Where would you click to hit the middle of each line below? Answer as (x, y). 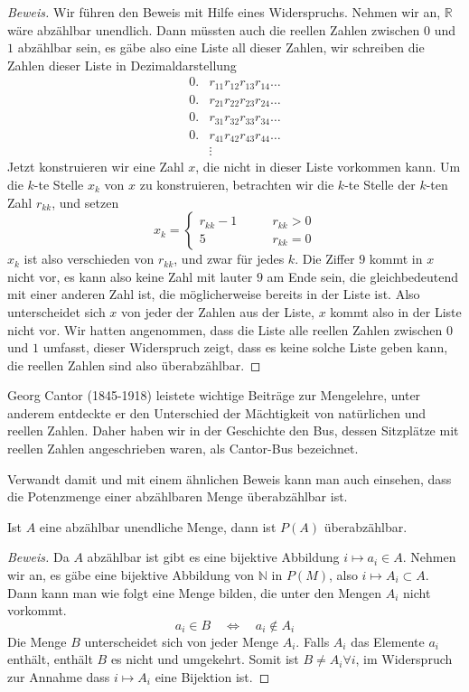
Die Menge (37, 641)
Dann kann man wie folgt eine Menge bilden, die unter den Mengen (195, 592)
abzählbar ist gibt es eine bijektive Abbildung (213, 557)
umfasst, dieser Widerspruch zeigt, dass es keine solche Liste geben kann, (245, 347)
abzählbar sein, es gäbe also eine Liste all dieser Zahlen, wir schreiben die (221, 47)
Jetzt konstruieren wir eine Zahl (96, 167)
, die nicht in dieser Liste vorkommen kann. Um (328, 167)
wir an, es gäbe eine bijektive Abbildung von (131, 575)
